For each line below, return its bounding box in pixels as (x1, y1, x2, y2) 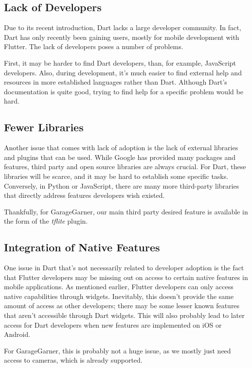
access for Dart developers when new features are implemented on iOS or (4, 319, 222, 330)
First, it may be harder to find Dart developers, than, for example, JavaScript (4, 57, 236, 68)
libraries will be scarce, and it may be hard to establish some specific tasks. (4, 171, 229, 181)
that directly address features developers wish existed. (4, 190, 165, 200)
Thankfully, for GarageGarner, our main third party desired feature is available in (4, 206, 248, 216)
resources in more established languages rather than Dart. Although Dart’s (4, 77, 227, 87)
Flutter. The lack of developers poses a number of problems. (4, 41, 183, 52)
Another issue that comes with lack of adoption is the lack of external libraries (4, 142, 238, 153)
